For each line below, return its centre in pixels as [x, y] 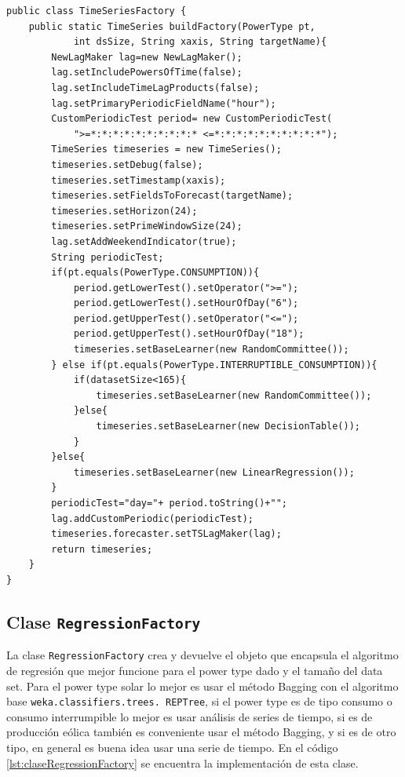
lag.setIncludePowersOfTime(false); [147, 73]
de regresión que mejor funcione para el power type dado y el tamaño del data [195, 670]
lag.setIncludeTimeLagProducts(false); [155, 88]
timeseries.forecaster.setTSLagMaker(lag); [166, 534]
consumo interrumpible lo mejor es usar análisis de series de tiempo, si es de [190, 716]
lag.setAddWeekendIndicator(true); [144, 241]
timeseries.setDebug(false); [127, 164]
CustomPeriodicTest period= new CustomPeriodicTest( [192, 119]
